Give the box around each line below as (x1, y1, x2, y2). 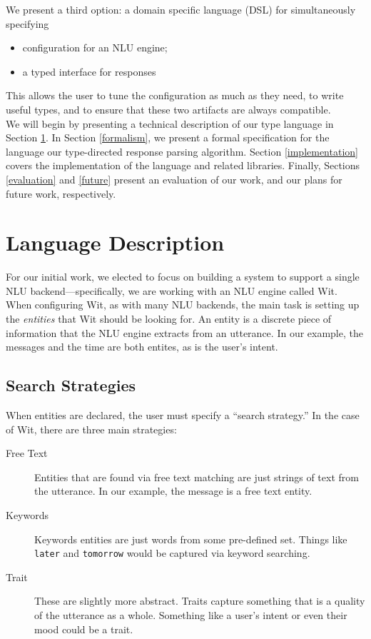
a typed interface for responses (22, 64, 156, 79)
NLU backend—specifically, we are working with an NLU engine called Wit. (6, 283, 337, 298)
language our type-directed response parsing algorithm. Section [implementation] (6, 144, 358, 159)
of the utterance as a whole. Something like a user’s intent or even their (34, 608, 347, 623)
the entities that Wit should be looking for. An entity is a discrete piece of (6, 311, 332, 326)
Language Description (6, 228, 225, 257)
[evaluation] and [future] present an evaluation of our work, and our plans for (6, 171, 342, 186)
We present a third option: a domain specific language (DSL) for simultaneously (6, 2, 356, 16)
